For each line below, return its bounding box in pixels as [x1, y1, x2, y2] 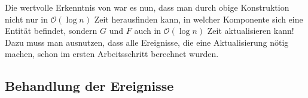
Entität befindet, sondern [5, 24, 97, 37]
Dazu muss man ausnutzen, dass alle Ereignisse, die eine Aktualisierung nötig [5, 36, 289, 48]
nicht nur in [5, 12, 48, 25]
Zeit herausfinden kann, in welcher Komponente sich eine [94, 12, 303, 25]
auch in [134, 24, 161, 37]
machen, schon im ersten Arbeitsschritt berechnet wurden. [5, 48, 219, 60]
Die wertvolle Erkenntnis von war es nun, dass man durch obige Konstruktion [5, 1, 289, 13]
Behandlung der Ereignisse [5, 77, 174, 95]
